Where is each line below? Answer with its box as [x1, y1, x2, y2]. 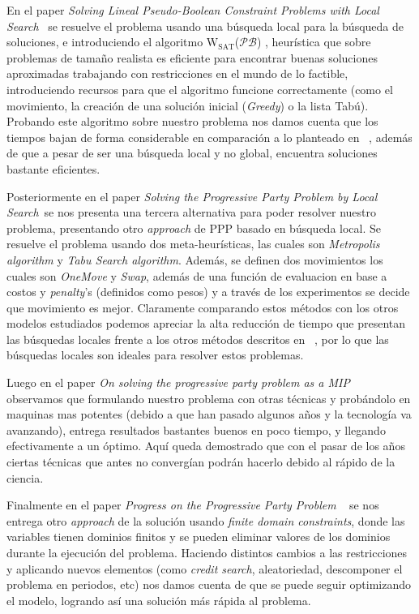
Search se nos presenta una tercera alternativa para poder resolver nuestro [6, 204, 376, 221]
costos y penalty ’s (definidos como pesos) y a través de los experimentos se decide [6, 283, 410, 300]
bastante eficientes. [6, 160, 100, 177]
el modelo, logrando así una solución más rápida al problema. [6, 591, 311, 608]
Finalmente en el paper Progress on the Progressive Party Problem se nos [6, 496, 379, 513]
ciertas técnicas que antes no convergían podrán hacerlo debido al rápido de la [6, 453, 395, 470]
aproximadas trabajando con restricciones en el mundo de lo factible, [6, 65, 348, 82]
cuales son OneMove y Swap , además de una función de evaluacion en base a [6, 267, 387, 284]
